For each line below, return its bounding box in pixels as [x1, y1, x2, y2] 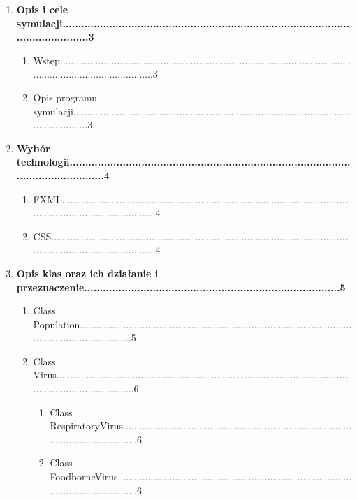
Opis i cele [16, 2, 68, 16]
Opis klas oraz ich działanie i [16, 265, 159, 280]
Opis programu [33, 89, 98, 104]
